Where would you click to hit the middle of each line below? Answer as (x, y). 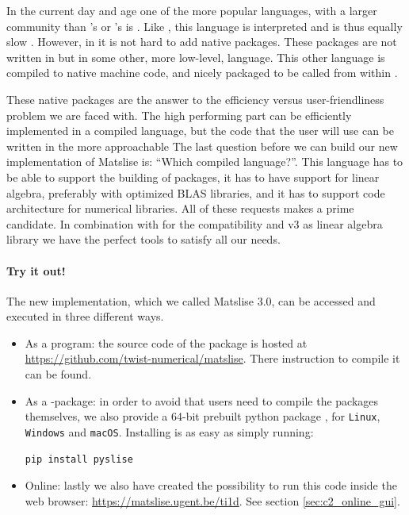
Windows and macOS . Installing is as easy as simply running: (169, 431)
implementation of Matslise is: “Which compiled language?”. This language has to (205, 161)
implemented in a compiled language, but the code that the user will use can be (201, 131)
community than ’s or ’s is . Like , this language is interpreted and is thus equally (204, 26)
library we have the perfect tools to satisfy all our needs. (143, 239)
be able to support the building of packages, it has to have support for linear (193, 177)
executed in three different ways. (85, 316)
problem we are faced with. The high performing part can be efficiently (179, 115)
